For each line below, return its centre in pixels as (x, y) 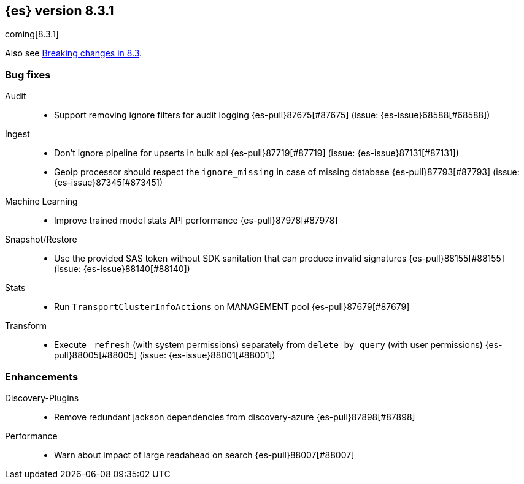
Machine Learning (41, 202)
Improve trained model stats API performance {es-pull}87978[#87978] (196, 221)
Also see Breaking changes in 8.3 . (74, 53)
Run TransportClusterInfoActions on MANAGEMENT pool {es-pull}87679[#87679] (232, 307)
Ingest (17, 134)
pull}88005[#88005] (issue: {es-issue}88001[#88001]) (165, 355)
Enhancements (42, 376)
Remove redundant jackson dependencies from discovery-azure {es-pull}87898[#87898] (235, 417)
